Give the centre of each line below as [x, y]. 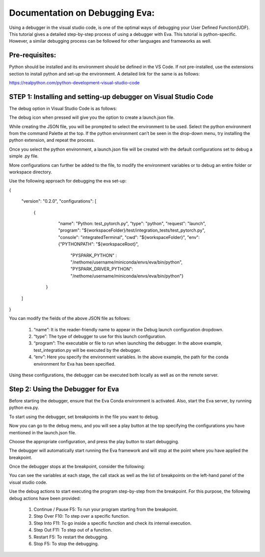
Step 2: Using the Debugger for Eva [64, 389]
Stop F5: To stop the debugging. [66, 544]
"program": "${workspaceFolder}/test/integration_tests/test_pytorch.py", [132, 230]
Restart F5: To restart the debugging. [71, 537]
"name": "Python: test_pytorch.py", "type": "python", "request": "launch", [132, 224]
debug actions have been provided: [45, 498]
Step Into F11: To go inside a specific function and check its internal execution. [113, 523]
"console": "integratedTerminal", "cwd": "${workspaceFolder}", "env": [129, 237]
